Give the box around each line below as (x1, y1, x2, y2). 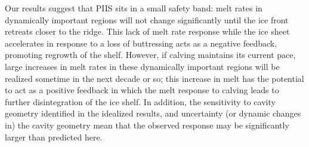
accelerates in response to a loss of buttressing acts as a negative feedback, (5, 36, 277, 49)
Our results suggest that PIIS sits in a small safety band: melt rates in (5, 2, 262, 14)
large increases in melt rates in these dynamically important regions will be (5, 60, 280, 72)
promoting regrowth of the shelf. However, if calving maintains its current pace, (5, 48, 296, 61)
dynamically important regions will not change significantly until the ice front (5, 13, 289, 26)
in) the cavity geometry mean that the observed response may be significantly (5, 118, 289, 131)
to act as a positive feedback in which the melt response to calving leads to (5, 84, 279, 96)
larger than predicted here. (5, 130, 103, 143)
